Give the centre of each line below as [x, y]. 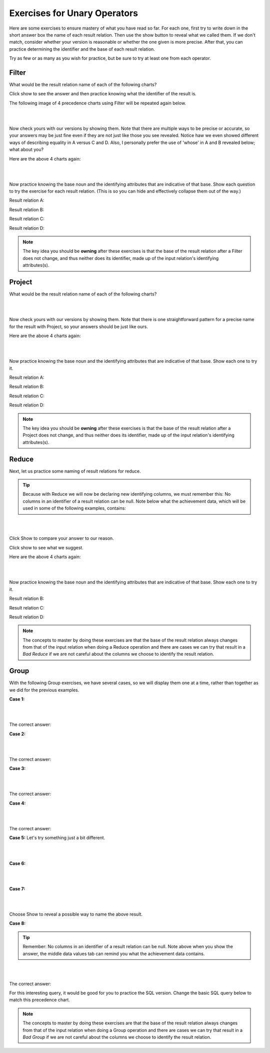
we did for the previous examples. [44, 690]
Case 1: [17, 699]
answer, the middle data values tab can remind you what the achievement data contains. [114, 954]
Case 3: [17, 769]
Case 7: [17, 888]
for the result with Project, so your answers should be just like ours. [79, 327]
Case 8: [17, 924]
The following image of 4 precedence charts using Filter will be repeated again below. [98, 103]
